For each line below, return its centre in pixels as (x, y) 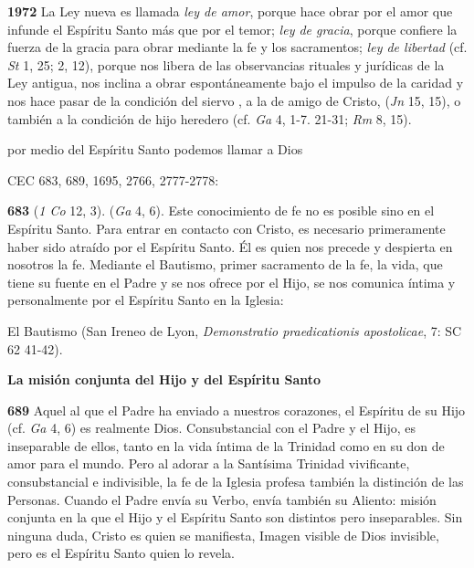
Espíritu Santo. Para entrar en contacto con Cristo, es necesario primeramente (226, 228)
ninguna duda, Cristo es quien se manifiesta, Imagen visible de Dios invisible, (223, 535)
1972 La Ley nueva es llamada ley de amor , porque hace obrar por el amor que (230, 11)
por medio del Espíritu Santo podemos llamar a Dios (155, 149)
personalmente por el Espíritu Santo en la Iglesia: (146, 300)
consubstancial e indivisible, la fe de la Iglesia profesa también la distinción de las (236, 482)
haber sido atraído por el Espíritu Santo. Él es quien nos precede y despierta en (230, 246)
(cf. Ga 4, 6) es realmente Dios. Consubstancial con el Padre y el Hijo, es (211, 428)
